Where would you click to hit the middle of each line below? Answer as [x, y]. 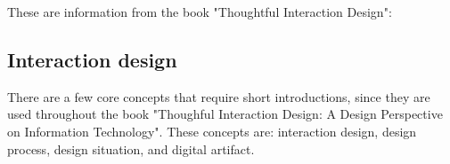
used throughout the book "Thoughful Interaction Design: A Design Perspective [225, 114]
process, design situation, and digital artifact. [131, 148]
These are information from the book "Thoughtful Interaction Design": [200, 12]
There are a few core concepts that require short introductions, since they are [219, 96]
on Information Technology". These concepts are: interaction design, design [212, 131]
